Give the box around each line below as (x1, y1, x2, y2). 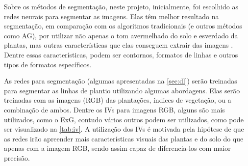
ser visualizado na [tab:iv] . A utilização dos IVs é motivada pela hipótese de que (4, 124, 244, 134)
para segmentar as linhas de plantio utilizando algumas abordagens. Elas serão (4, 85, 240, 95)
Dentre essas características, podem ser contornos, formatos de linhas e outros (4, 49, 238, 59)
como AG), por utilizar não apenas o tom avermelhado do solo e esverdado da (4, 30, 238, 40)
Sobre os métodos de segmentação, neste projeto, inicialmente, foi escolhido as (4, 1, 239, 11)
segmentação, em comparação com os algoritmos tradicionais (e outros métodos (4, 21, 242, 31)
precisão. (4, 152, 30, 163)
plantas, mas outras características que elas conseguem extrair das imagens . (4, 40, 233, 50)
